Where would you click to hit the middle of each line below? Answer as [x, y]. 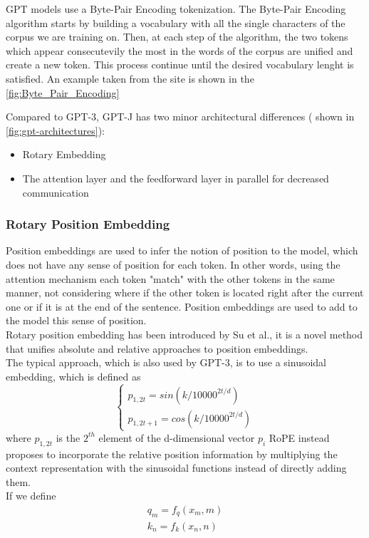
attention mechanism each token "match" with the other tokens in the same [170, 278]
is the [68, 437]
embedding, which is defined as [73, 376]
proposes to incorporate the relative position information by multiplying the [172, 454]
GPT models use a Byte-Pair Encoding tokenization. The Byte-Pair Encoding [176, 9]
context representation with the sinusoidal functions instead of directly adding [176, 468]
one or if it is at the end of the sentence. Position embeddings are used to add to [182, 306]
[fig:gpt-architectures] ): [56, 130]
